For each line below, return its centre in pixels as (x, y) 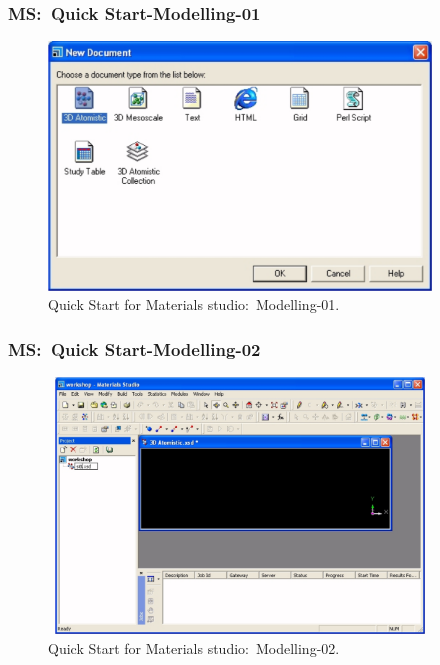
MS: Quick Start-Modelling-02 (134, 348)
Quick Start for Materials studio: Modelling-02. (194, 648)
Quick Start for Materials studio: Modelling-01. (194, 304)
